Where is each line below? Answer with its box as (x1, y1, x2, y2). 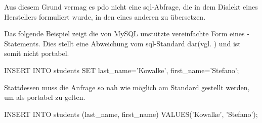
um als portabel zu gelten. (4, 92, 85, 102)
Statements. (4, 38, 41, 48)
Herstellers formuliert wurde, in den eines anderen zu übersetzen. (4, 11, 206, 22)
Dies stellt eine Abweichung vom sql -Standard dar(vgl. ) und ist (42, 38, 241, 48)
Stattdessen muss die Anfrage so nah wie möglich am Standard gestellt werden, (4, 82, 250, 92)
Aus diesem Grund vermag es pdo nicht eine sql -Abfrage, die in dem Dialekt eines (4, 2, 258, 12)
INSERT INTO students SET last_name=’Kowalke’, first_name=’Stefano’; (4, 65, 239, 75)
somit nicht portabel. (4, 48, 69, 58)
